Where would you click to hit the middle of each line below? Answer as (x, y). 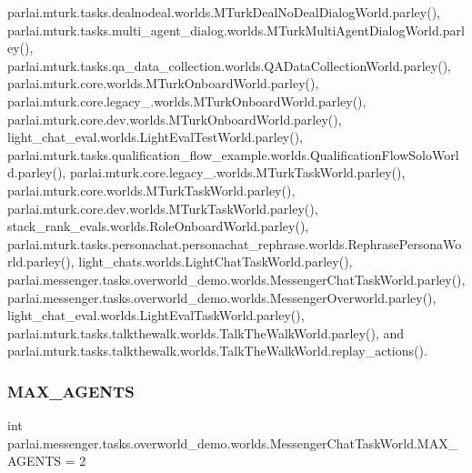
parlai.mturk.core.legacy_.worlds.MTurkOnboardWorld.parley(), (187, 101)
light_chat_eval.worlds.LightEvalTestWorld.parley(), (156, 137)
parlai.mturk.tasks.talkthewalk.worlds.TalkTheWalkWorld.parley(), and (206, 332)
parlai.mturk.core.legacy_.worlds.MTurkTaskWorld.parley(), (237, 172)
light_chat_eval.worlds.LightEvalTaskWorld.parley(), (156, 315)
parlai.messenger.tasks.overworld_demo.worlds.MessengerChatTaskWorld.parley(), (236, 279)
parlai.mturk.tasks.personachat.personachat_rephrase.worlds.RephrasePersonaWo (235, 243)
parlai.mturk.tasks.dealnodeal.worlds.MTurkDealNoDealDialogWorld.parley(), (224, 12)
